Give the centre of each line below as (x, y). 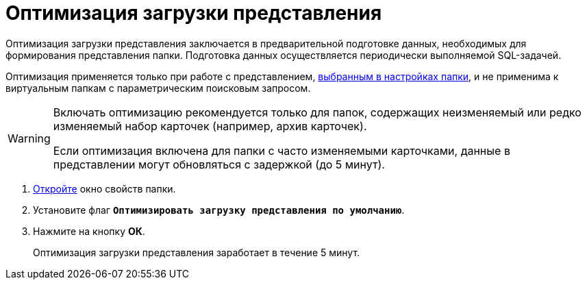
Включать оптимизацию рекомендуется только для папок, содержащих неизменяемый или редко (317, 112)
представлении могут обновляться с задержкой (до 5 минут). (219, 164)
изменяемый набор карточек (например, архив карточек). (210, 126)
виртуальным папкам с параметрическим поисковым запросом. (158, 88)
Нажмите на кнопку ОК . (89, 231)
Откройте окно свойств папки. (104, 188)
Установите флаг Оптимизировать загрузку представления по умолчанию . (219, 210)
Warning (29, 138)
